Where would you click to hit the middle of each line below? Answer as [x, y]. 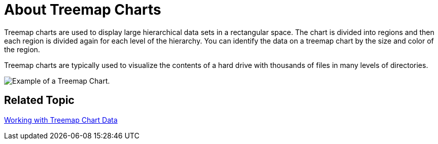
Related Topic [39, 100]
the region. [22, 49]
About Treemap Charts [83, 10]
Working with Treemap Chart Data [61, 120]
